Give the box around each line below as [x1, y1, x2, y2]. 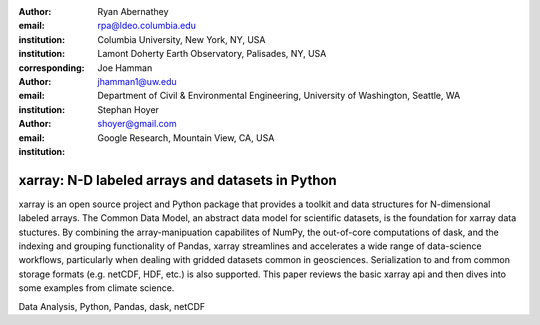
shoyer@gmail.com [97, 118, 177, 130]
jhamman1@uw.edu [97, 75, 177, 87]
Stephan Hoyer [97, 103, 160, 115]
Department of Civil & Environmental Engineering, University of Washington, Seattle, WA [97, 90, 461, 102]
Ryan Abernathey [97, 6, 169, 17]
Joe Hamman [97, 61, 153, 74]
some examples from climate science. [18, 282, 175, 294]
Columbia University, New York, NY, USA [97, 33, 266, 45]
